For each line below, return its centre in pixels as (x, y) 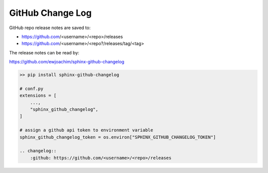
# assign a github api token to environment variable (86, 130)
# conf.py (32, 88)
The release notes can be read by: (44, 52)
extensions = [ (38, 96)
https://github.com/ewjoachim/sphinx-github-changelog (67, 62)
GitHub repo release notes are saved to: (50, 28)
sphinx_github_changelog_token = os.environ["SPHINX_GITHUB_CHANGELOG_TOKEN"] (118, 137)
